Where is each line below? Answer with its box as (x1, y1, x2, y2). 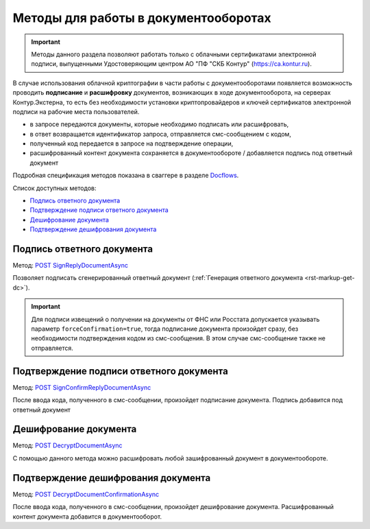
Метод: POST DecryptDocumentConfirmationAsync (12, 490, 160, 498)
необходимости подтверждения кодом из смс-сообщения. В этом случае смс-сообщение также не (31, 334, 325, 342)
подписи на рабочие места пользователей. (12, 107, 140, 116)
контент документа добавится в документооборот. (12, 512, 162, 521)
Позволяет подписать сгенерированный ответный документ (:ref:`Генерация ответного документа (12, 274, 304, 282)
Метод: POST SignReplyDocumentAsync (12, 261, 129, 270)
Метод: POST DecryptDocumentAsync (12, 441, 123, 449)
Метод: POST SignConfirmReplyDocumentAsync (12, 383, 151, 391)
